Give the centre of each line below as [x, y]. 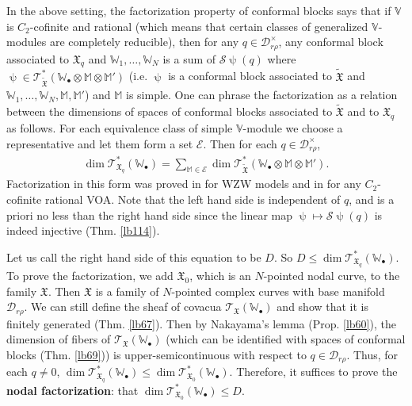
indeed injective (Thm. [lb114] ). [83, 230]
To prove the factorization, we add [90, 276]
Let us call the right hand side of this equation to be [134, 257]
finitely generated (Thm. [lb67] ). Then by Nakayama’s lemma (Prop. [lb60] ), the [201, 323]
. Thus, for [372, 354]
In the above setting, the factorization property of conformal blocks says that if [199, 10]
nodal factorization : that [72, 390]
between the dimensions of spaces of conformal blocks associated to [170, 111]
